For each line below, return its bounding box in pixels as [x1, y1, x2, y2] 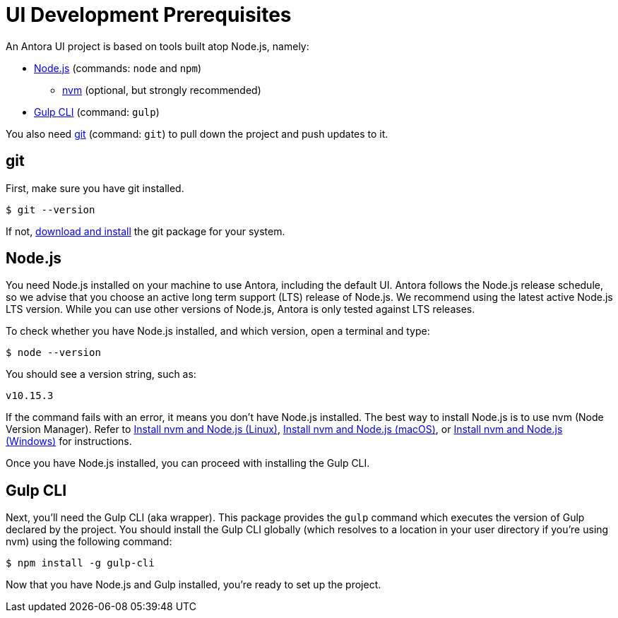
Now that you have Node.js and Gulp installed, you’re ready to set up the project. [6, 578, 381, 591]
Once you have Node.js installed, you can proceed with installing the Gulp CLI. [6, 457, 370, 470]
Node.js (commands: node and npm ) [34, 61, 202, 74]
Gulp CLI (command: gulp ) [34, 105, 160, 118]
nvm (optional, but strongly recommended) [62, 83, 261, 96]
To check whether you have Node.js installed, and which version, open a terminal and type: [6, 325, 430, 338]
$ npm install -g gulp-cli [6, 557, 155, 569]
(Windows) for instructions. [6, 435, 132, 448]
